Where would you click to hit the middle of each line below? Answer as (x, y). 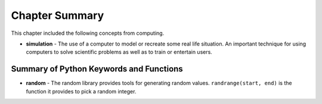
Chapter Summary (58, 15)
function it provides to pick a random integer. (81, 91)
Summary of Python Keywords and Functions (97, 69)
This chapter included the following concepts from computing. (88, 33)
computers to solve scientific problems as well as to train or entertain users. (119, 52)
